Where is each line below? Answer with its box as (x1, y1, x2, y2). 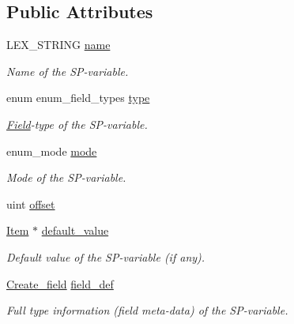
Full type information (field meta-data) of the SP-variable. (6, 302, 288, 318)
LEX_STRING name (6, 36, 111, 53)
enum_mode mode (6, 142, 97, 159)
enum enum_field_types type (6, 89, 150, 106)
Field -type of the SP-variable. (6, 115, 148, 132)
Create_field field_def (6, 275, 114, 292)
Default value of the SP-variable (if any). (6, 248, 205, 265)
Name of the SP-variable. (6, 62, 129, 79)
